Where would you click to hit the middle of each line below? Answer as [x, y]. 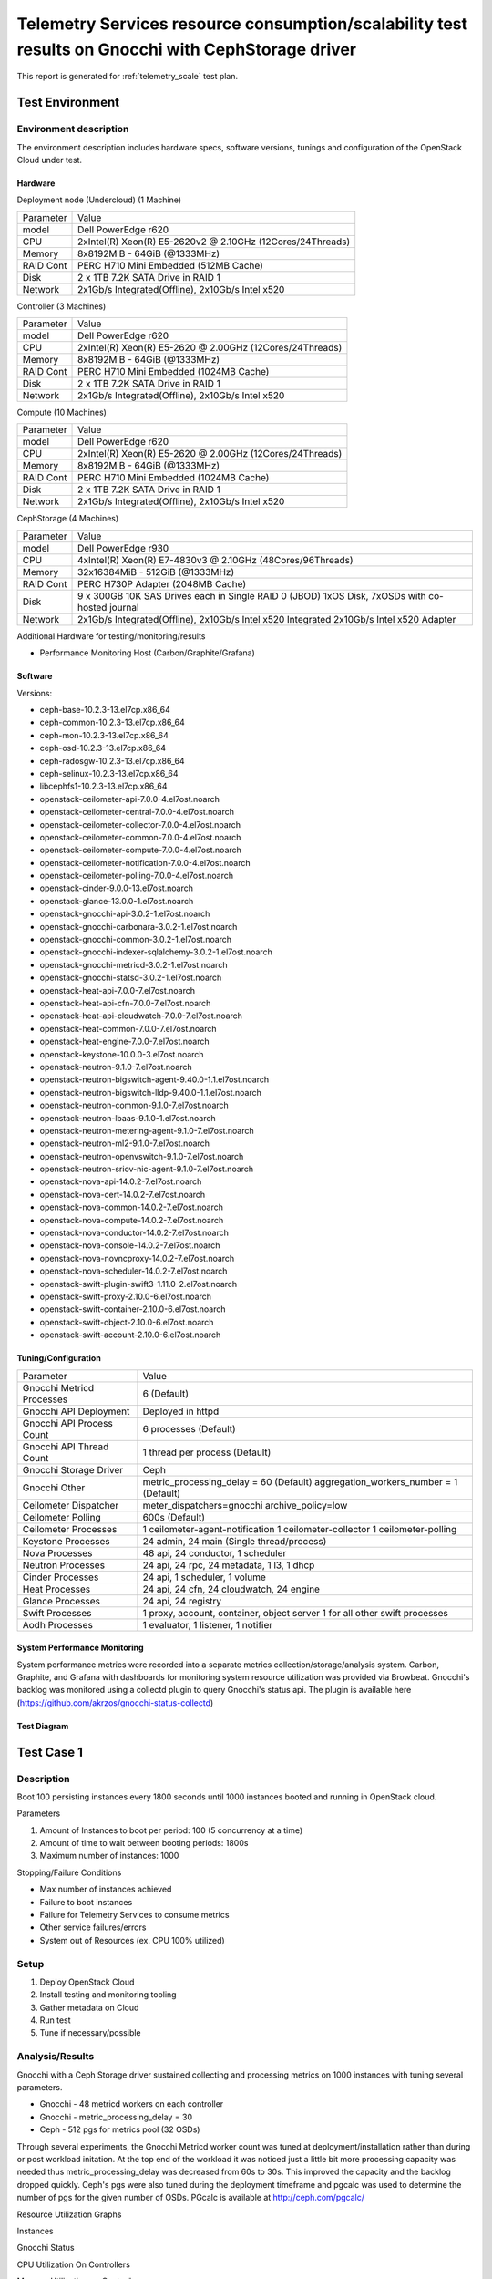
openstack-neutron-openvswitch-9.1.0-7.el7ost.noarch [142, 1156]
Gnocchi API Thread [66, 1447]
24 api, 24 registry [182, 1601]
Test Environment [68, 103]
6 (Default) [166, 1393]
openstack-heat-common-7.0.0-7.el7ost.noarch [128, 1028]
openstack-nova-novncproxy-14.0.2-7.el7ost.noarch [137, 1258]
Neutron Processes [63, 1565]
